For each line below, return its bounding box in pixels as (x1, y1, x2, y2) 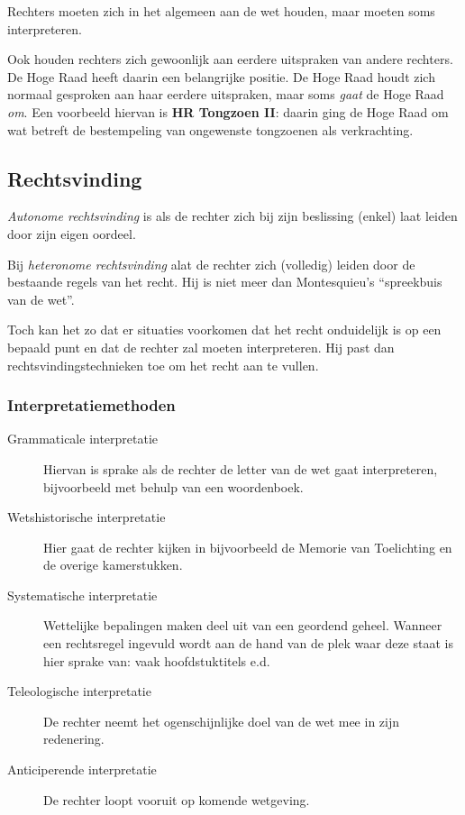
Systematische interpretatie (7, 585, 158, 604)
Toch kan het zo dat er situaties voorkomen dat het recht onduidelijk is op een (7, 320, 442, 339)
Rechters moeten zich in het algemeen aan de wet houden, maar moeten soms (7, 2, 435, 20)
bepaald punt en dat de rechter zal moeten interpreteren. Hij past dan (7, 337, 395, 356)
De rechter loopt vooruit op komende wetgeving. (43, 790, 310, 809)
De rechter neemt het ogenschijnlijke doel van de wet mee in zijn (43, 711, 400, 730)
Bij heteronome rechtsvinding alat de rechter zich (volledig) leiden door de (7, 254, 415, 273)
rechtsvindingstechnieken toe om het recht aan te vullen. (7, 355, 319, 374)
